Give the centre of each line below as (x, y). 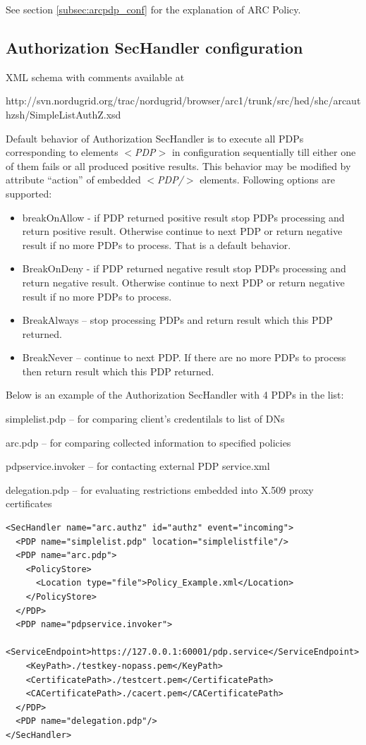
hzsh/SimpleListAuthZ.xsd (63, 114)
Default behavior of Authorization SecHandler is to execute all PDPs (155, 138)
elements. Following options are (267, 180)
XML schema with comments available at (95, 77)
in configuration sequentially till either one (264, 152)
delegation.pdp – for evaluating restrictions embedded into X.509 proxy (160, 489)
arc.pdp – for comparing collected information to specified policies (148, 442)
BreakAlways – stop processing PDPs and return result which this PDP (177, 320)
